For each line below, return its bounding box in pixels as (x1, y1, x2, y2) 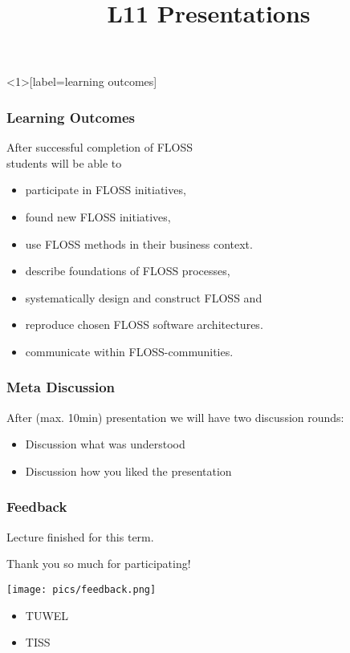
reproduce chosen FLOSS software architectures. (25, 316, 263, 333)
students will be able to (6, 154, 122, 171)
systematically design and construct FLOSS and (25, 289, 262, 306)
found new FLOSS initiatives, (25, 208, 171, 225)
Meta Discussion (6, 377, 116, 397)
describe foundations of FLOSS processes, (25, 262, 230, 279)
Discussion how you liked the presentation (25, 462, 232, 479)
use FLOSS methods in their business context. (25, 235, 253, 252)
